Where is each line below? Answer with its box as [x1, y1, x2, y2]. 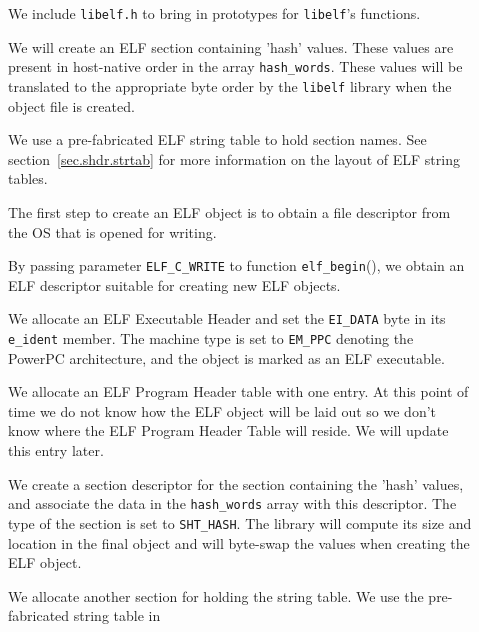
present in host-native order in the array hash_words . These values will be [8, 56, 463, 77]
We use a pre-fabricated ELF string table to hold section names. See [8, 129, 427, 150]
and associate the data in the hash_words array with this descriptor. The [8, 493, 457, 514]
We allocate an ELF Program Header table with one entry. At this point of [8, 381, 469, 402]
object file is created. [8, 95, 135, 116]
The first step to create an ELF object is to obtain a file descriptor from [8, 201, 451, 222]
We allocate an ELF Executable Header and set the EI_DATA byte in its [8, 308, 446, 329]
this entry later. [8, 440, 104, 461]
